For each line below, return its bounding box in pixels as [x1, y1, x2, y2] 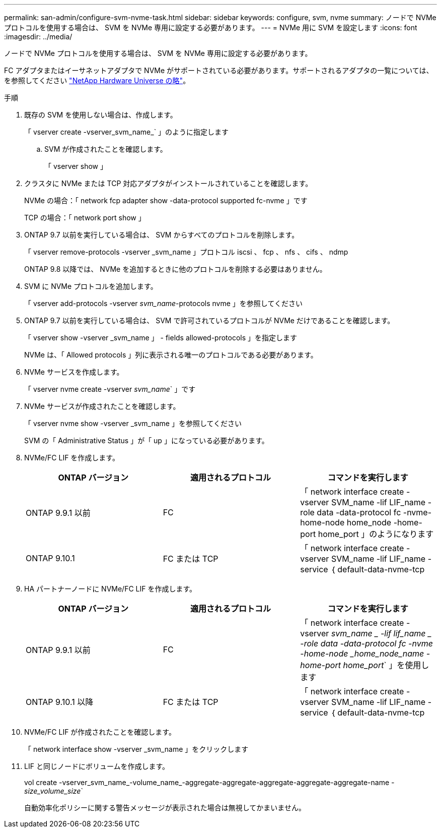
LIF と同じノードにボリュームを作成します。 [24, 762, 170, 770]
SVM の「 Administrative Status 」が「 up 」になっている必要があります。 [24, 436, 269, 445]
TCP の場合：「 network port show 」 [24, 213, 145, 222]
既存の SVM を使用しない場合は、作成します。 [24, 110, 177, 119]
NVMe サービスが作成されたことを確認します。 [24, 402, 180, 410]
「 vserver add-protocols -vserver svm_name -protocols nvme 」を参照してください [24, 299, 303, 308]
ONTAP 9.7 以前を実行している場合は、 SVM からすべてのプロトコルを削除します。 [24, 230, 299, 239]
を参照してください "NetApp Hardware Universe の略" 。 [4, 76, 190, 85]
